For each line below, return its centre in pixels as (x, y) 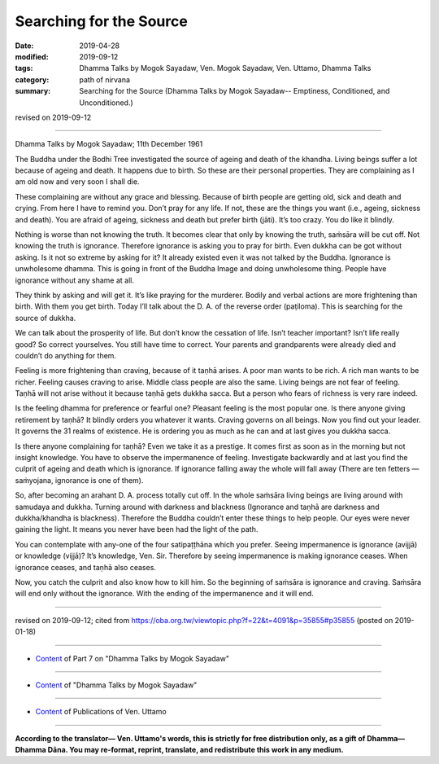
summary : (33, 91)
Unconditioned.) (106, 103)
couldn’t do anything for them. (66, 355)
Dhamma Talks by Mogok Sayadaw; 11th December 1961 (109, 144)
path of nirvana (104, 79)
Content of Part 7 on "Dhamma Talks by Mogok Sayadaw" (132, 658)
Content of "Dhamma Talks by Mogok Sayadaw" (116, 685)
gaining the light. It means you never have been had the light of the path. (137, 529)
